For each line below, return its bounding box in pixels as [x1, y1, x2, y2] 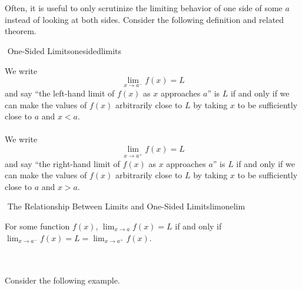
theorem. [5, 25, 36, 37]
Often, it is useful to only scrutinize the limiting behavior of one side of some [5, 2, 283, 14]
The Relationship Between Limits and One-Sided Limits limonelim [7, 200, 245, 212]
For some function [5, 220, 70, 232]
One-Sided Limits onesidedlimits [7, 44, 122, 56]
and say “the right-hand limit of [5, 157, 120, 169]
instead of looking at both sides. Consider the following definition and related [5, 13, 284, 25]
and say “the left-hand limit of [5, 86, 115, 99]
